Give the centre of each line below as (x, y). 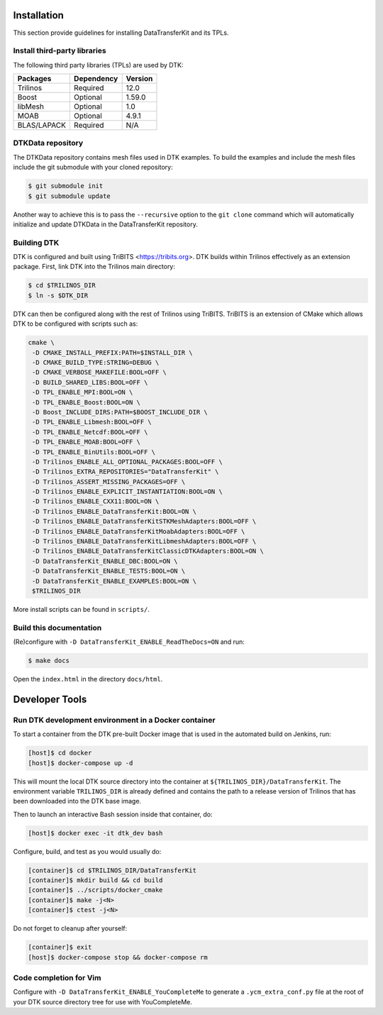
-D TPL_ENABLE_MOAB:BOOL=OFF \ (87, 442)
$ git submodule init (66, 186)
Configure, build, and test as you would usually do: (87, 851)
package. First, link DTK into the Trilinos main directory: (94, 267)
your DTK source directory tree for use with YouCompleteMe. (103, 1002)
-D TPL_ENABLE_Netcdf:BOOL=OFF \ (90, 432)
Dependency (96, 79)
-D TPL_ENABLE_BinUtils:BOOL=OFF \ (94, 452)
